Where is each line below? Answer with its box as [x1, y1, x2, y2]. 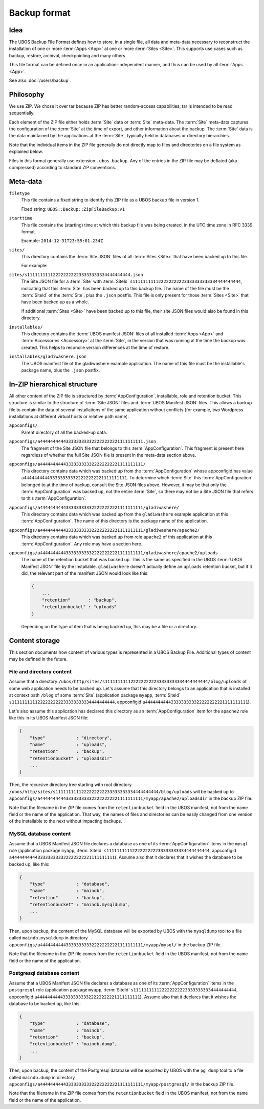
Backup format [9, 7, 71, 18]
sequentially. [9, 110, 35, 116]
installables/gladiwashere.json [9, 354, 87, 360]
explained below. [9, 148, 44, 154]
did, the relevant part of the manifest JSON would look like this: [21, 570, 149, 576]
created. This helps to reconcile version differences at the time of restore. [21, 345, 170, 350]
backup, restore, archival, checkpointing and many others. [9, 52, 127, 58]
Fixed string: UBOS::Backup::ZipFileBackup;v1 [21, 206, 125, 212]
